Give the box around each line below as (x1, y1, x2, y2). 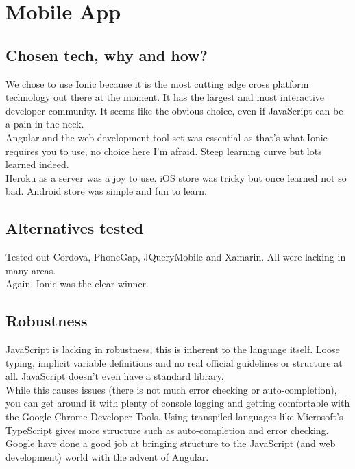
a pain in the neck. (5, 117, 84, 131)
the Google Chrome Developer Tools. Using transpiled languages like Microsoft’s (5, 409, 343, 424)
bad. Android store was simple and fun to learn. (5, 184, 207, 198)
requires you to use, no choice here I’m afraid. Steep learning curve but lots (5, 143, 322, 158)
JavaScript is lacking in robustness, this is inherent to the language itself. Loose (5, 342, 340, 357)
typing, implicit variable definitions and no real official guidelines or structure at (5, 355, 343, 370)
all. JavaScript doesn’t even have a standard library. (5, 369, 224, 383)
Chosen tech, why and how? (5, 44, 208, 65)
